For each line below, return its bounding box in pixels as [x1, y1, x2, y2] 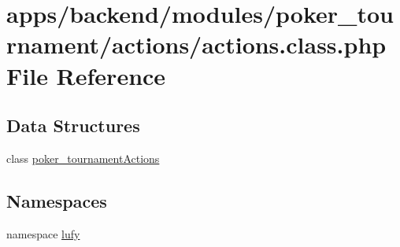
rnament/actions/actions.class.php [6, 28, 387, 61]
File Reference [6, 59, 166, 91]
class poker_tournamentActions [6, 149, 160, 166]
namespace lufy [6, 225, 80, 241]
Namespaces [6, 188, 107, 212]
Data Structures [6, 113, 140, 138]
